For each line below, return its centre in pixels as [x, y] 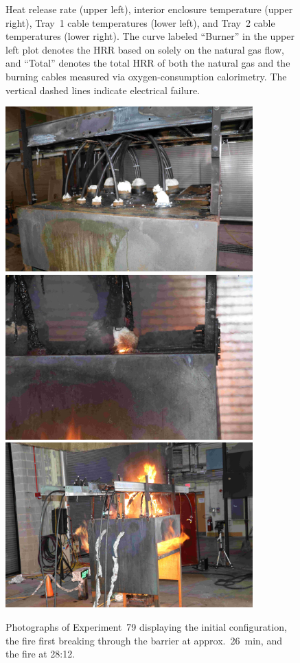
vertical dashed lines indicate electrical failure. [103, 90]
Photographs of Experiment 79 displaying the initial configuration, [146, 626]
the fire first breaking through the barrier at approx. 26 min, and [144, 640]
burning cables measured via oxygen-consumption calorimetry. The [146, 76]
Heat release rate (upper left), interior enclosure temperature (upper [149, 9]
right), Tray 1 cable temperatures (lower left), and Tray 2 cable [140, 22]
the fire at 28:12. [41, 654]
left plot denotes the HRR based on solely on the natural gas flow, [145, 49]
